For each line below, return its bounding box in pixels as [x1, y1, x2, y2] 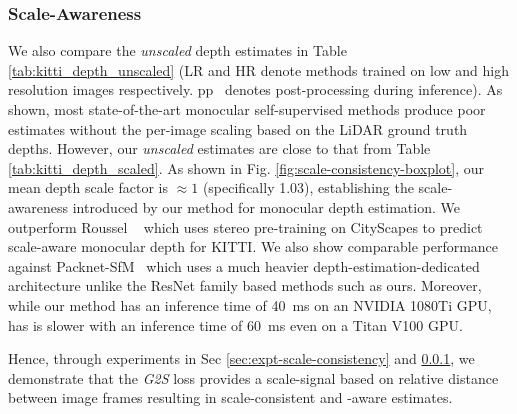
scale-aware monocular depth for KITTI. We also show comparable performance [8, 236, 499, 257]
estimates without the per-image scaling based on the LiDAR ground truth [8, 118, 468, 139]
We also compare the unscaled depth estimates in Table [8, 40, 347, 61]
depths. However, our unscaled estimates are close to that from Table [8, 138, 431, 159]
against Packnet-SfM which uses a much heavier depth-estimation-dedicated [8, 255, 480, 276]
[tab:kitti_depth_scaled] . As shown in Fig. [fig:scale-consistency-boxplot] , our [8, 157, 484, 178]
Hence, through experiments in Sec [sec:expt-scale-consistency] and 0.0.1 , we [8, 348, 475, 369]
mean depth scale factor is [8, 177, 169, 198]
